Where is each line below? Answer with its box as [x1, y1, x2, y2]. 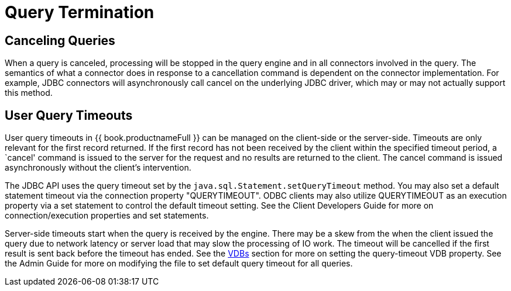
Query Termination [5, 2, 155, 22]
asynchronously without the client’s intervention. [5, 162, 191, 173]
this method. [5, 88, 53, 98]
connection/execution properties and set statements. [5, 210, 209, 221]
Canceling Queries [5, 33, 115, 48]
